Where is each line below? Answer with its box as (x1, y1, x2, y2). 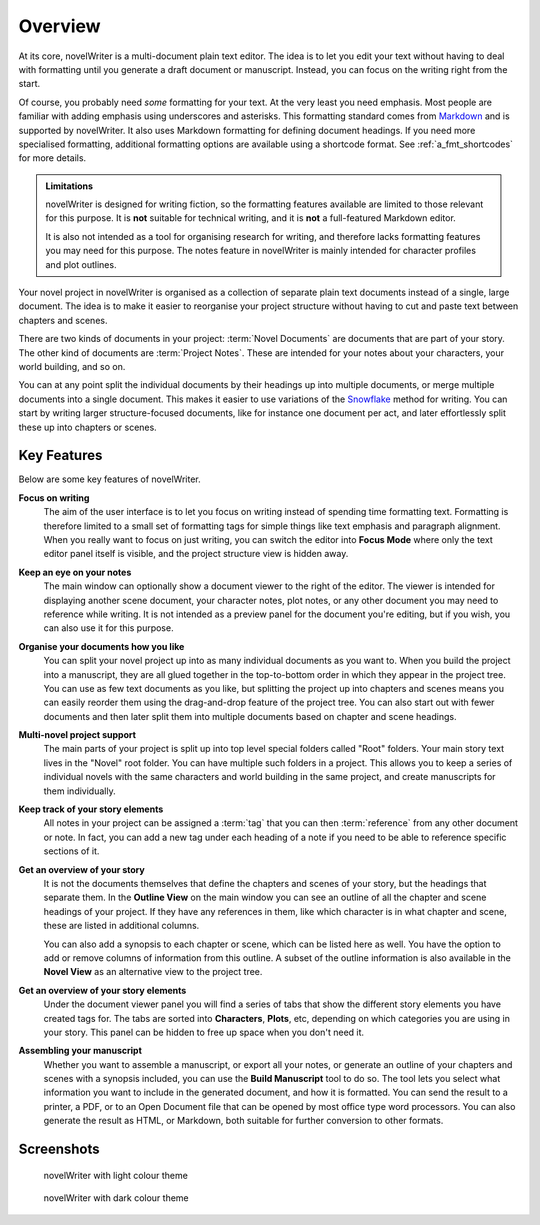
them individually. (43, 785, 116, 797)
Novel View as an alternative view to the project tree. (43, 966, 263, 978)
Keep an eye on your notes (18, 566, 132, 578)
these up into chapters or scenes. (18, 421, 157, 433)
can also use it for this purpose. (43, 622, 174, 634)
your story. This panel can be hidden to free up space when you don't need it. (43, 1026, 365, 1038)
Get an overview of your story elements (18, 984, 187, 996)
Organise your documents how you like (18, 640, 185, 652)
